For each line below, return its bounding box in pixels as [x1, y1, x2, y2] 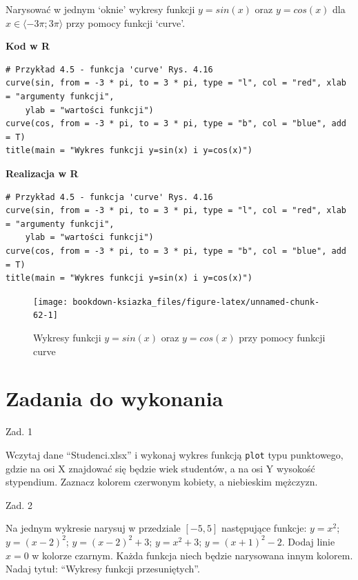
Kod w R [6, 39, 50, 53]
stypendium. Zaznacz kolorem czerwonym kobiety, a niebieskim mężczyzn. [6, 474, 318, 489]
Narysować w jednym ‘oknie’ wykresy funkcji [6, 2, 195, 16]
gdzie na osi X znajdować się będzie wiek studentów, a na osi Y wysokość [6, 461, 315, 475]
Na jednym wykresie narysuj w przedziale [6, 521, 181, 535]
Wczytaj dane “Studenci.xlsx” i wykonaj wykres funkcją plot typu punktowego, [6, 447, 344, 461]
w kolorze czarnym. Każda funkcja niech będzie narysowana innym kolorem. [32, 548, 353, 562]
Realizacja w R [6, 166, 79, 180]
